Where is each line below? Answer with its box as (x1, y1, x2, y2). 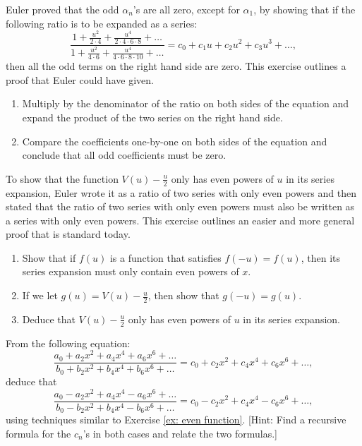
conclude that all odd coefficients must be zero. (22, 147, 227, 162)
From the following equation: (6, 335, 131, 350)
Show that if (22, 250, 76, 265)
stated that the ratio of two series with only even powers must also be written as (6, 199, 355, 214)
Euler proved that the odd (6, 2, 119, 16)
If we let (22, 288, 58, 303)
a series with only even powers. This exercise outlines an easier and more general (6, 212, 355, 227)
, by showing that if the (253, 2, 356, 16)
